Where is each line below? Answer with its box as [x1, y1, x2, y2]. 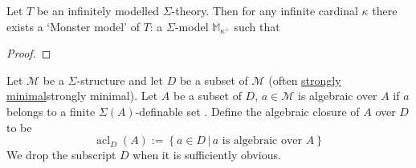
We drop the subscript [6, 146, 116, 163]
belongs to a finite [6, 102, 96, 119]
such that [234, 18, 280, 34]
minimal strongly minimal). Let [6, 87, 158, 104]
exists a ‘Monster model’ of [6, 18, 140, 34]
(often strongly [268, 71, 341, 88]
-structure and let [76, 71, 163, 88]
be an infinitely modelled [36, 2, 160, 18]
